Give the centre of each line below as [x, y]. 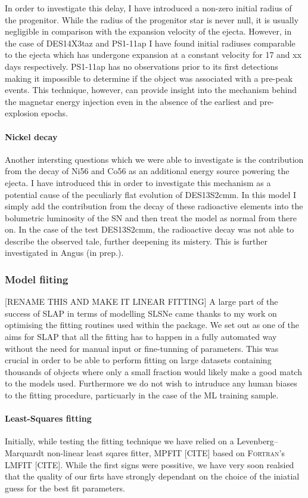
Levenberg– [257, 441]
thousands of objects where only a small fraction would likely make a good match [153, 371]
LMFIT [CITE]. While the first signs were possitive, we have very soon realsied [150, 464]
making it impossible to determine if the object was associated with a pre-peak [149, 78]
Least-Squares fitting [48, 418]
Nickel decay [31, 136]
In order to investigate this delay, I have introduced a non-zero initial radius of [148, 8]
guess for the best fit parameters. [65, 488]
